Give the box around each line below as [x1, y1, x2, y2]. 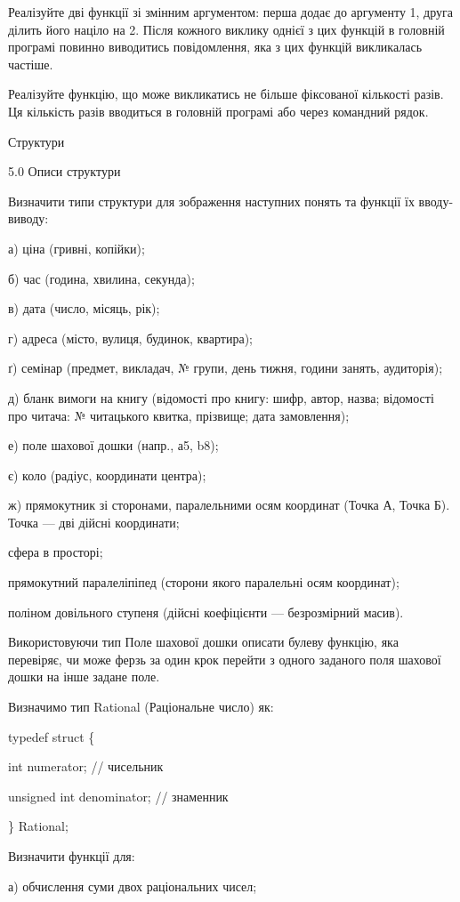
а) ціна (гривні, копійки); [8, 238, 145, 257]
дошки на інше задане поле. [8, 667, 160, 686]
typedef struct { [8, 727, 95, 745]
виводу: [8, 209, 49, 228]
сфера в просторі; [8, 543, 103, 561]
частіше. [8, 54, 53, 73]
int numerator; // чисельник [8, 757, 164, 776]
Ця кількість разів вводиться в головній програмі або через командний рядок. [8, 101, 429, 120]
